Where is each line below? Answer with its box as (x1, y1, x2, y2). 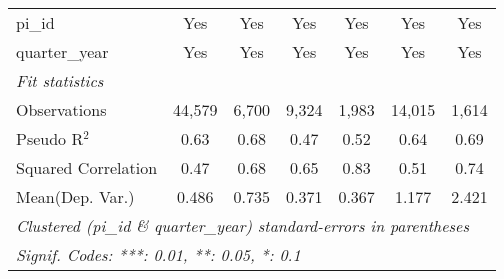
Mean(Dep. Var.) (16, 185, 135, 208)
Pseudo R (16, 127, 84, 150)
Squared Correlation (16, 156, 158, 179)
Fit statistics (16, 69, 104, 92)
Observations (16, 98, 107, 121)
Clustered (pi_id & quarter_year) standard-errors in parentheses (16, 214, 470, 237)
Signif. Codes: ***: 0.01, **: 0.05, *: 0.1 (16, 243, 301, 266)
